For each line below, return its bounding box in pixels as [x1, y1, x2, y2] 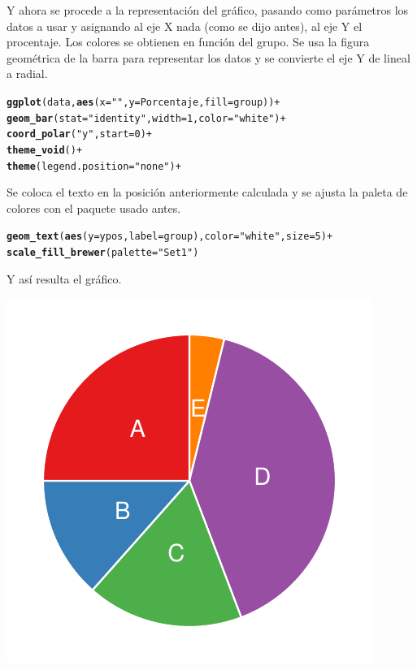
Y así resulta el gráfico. [7, 270, 122, 287]
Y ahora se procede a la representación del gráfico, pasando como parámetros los [7, 2, 409, 18]
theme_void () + [7, 144, 83, 156]
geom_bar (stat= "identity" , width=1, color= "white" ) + [7, 112, 286, 124]
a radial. [7, 65, 48, 82]
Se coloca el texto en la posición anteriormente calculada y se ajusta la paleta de [7, 184, 408, 201]
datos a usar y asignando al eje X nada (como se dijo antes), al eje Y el [7, 17, 363, 34]
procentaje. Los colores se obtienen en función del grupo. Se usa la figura [7, 33, 370, 50]
